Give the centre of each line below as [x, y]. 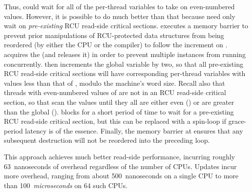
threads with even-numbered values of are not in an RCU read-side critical [115, 92]
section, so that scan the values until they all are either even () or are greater [119, 102]
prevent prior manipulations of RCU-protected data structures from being [114, 35]
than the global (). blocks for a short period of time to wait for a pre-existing [119, 111]
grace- [237, 121]
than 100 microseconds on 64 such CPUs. [66, 185]
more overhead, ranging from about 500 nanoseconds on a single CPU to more [121, 176]
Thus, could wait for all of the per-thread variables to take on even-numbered [119, 6]
